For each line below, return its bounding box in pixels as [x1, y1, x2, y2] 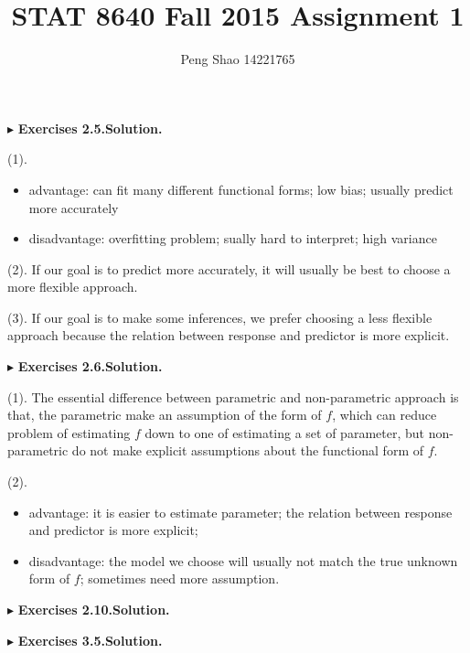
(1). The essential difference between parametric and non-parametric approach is [7, 387, 459, 406]
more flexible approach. [7, 277, 138, 296]
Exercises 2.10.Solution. [17, 600, 170, 618]
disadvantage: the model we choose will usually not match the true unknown [28, 551, 458, 570]
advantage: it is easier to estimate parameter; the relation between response [28, 502, 453, 521]
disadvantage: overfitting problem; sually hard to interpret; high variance [28, 229, 437, 248]
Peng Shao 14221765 [180, 49, 295, 69]
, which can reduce [332, 405, 437, 424]
